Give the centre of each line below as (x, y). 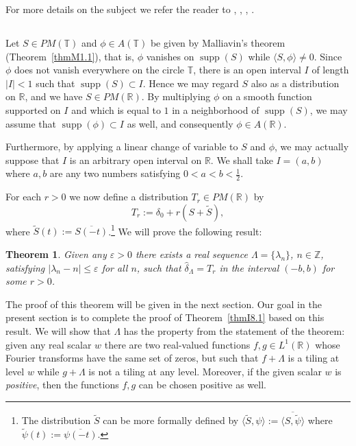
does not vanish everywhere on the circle (99, 70)
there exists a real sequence (191, 254)
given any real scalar (49, 344)
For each (23, 197)
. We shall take (242, 160)
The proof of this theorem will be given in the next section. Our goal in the (164, 304)
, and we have (54, 96)
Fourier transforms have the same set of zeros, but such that (132, 358)
